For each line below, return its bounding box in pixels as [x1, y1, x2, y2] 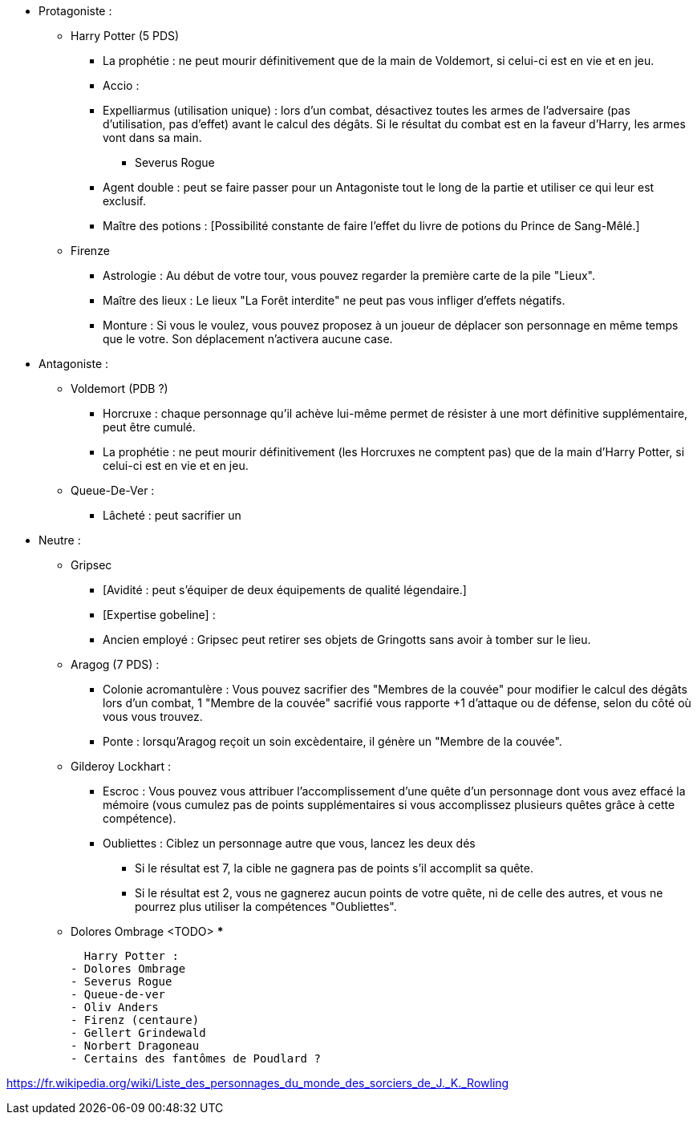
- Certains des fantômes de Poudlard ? [71, 1052, 321, 1065]
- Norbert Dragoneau [71, 1039, 200, 1052]
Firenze [71, 244, 110, 257]
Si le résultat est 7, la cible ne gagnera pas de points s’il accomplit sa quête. [135, 861, 534, 875]
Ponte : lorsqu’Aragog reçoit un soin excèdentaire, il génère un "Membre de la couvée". [103, 735, 562, 748]
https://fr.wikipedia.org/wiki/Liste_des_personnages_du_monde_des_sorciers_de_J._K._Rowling [6, 1076, 509, 1090]
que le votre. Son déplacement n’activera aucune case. [103, 332, 393, 346]
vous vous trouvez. [103, 710, 203, 723]
